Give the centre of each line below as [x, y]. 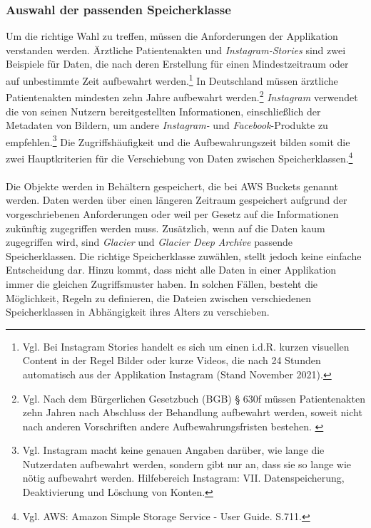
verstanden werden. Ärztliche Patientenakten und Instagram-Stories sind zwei [176, 50]
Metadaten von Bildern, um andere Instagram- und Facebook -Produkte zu [167, 125]
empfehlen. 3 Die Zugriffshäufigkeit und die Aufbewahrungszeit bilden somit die [178, 140]
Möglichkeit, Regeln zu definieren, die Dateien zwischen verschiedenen [158, 297]
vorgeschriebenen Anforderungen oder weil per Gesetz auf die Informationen [172, 213]
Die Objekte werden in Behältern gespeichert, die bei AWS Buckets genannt [172, 186]
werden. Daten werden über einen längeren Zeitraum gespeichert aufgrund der [177, 200]
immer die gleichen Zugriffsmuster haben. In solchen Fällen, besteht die [162, 283]
